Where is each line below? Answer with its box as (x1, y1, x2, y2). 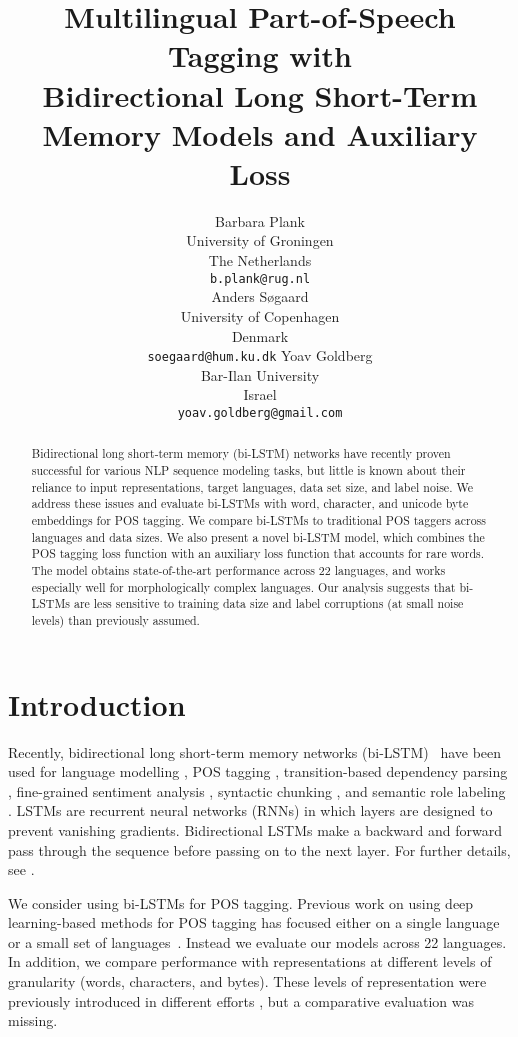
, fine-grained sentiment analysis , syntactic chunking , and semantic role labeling (8, 780, 506, 801)
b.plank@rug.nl (209, 271, 311, 286)
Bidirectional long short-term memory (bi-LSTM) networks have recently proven (31, 445, 451, 462)
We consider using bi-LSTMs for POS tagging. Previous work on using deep (8, 892, 474, 913)
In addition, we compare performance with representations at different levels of (8, 951, 492, 972)
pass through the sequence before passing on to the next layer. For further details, (8, 839, 511, 860)
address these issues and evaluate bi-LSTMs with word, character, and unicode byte (31, 495, 469, 512)
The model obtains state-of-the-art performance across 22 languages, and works (31, 561, 446, 578)
